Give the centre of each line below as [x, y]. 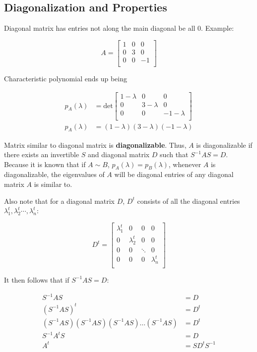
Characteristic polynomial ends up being [65, 78]
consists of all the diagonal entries [189, 201]
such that [174, 154]
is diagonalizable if [224, 145]
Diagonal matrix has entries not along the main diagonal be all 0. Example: [119, 28]
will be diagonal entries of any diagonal [174, 174]
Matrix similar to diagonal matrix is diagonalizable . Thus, [95, 145]
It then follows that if [37, 279]
